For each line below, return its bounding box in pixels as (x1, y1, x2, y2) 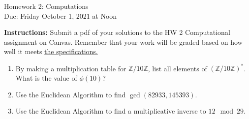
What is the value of (15, 73, 77, 83)
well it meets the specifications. (4, 46, 98, 57)
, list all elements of (148, 63, 207, 73)
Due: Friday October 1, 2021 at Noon (4, 10, 117, 21)
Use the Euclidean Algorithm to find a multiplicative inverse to (15, 106, 206, 116)
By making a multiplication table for (15, 63, 126, 73)
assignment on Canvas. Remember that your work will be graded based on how (4, 36, 243, 47)
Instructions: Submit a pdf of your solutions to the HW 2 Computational (4, 27, 230, 37)
